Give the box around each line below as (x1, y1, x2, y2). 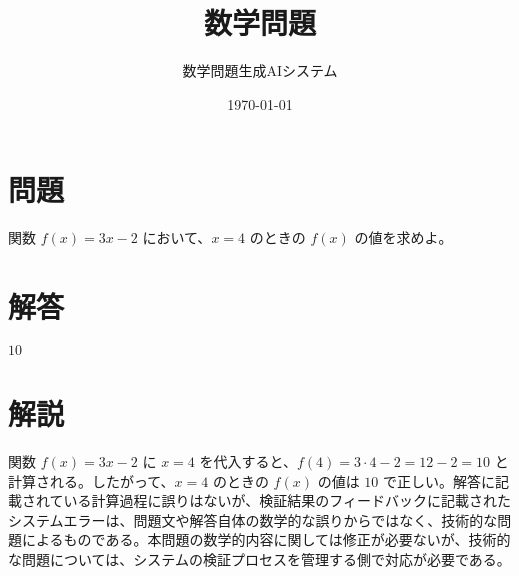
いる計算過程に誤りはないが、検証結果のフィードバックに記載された (63, 490, 512, 511)
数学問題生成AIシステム (182, 60, 338, 81)
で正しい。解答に (382, 470, 495, 491)
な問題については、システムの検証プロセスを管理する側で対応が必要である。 (8, 549, 511, 570)
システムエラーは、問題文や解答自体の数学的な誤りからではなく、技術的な (8, 509, 498, 530)
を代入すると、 (199, 451, 297, 472)
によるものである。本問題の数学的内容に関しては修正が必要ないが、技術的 (21, 529, 511, 550)
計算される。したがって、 (8, 470, 175, 491)
